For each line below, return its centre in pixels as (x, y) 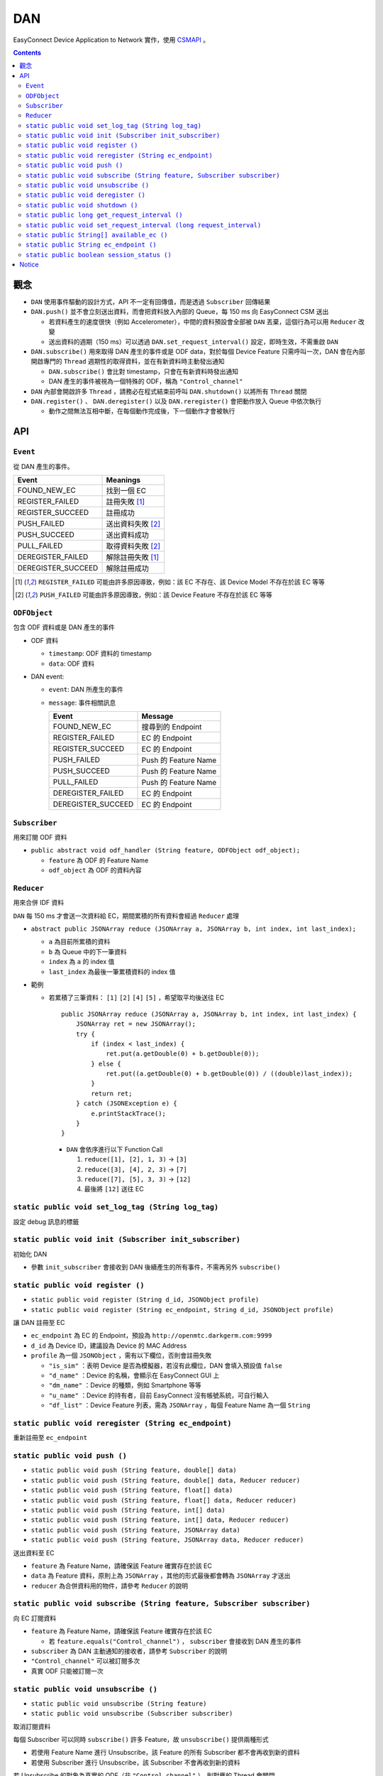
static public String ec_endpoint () (91, 245)
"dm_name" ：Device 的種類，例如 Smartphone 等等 (125, 1385)
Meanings (123, 480)
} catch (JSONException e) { (126, 1104)
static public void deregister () (85, 195)
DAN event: (48, 676)
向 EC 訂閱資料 (35, 1618)
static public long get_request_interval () (105, 215)
